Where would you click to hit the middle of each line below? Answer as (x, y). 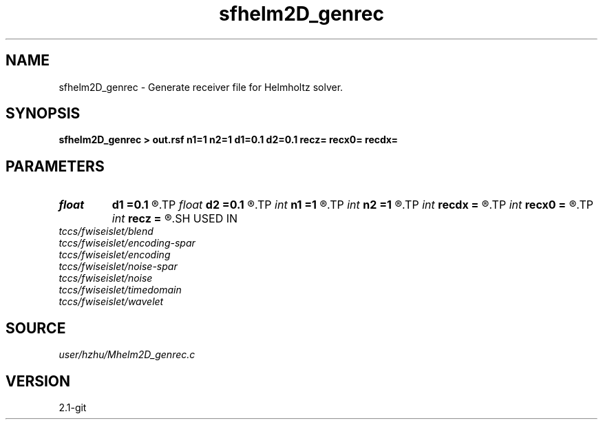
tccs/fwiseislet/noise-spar (118, 267)
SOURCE (36, 328)
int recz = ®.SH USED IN (175, 219)
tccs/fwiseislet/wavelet (111, 302)
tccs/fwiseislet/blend (106, 231)
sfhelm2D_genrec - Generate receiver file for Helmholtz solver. (201, 87)
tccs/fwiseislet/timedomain (120, 290)
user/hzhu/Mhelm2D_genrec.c (127, 355)
